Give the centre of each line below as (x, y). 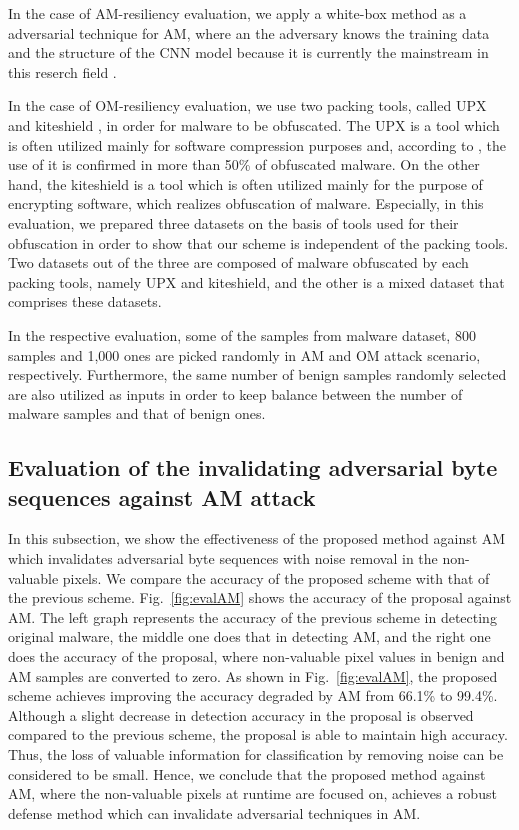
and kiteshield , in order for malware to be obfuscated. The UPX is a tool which (254, 124)
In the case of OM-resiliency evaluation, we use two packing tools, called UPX (247, 105)
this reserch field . (62, 71)
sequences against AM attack (162, 496)
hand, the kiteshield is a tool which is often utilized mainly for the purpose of (245, 183)
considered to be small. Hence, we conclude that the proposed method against (247, 773)
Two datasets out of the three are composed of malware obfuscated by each (238, 262)
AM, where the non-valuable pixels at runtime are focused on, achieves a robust (252, 793)
